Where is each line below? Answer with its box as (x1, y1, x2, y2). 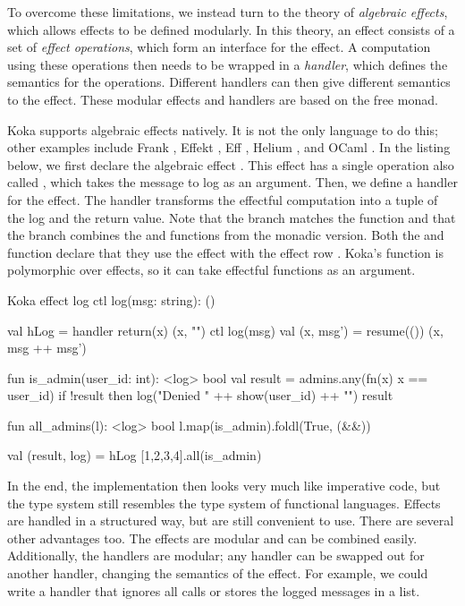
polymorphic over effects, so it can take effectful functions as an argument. (7, 260, 416, 279)
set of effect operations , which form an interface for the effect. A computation (7, 38, 431, 56)
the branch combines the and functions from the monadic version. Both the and (7, 226, 444, 244)
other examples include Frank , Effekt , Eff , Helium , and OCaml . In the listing (7, 138, 451, 157)
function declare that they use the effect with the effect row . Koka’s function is (7, 243, 444, 261)
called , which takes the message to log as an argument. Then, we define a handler (7, 173, 458, 192)
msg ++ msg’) (7, 338, 87, 357)
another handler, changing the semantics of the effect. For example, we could (7, 564, 428, 583)
